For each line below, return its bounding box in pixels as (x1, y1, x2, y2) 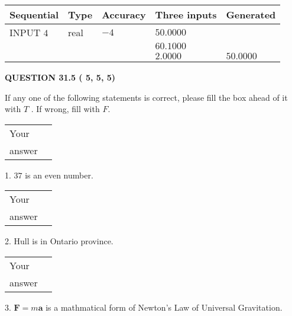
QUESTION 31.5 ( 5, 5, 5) (5, 71, 116, 83)
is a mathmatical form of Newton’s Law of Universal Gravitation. (46, 301, 283, 313)
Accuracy (102, 8, 146, 21)
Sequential (9, 8, 59, 21)
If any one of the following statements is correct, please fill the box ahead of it (5, 91, 288, 103)
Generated (226, 8, 276, 21)
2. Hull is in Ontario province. (5, 235, 113, 247)
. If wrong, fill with (31, 103, 100, 115)
